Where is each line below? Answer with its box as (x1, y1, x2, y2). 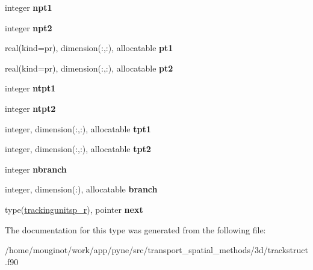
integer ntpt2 (5, 102, 56, 114)
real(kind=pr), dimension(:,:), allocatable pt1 (5, 41, 173, 54)
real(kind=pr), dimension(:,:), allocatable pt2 (5, 61, 173, 74)
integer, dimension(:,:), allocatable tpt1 (5, 122, 151, 135)
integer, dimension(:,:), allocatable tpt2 (5, 143, 151, 155)
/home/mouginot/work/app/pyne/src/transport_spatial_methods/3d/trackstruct (5, 244, 308, 256)
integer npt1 (5, 1, 52, 13)
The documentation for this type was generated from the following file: (5, 223, 266, 236)
